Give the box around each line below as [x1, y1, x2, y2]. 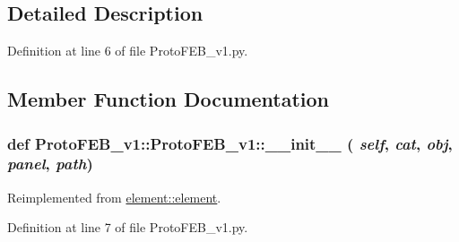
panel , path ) [7, 152, 93, 175]
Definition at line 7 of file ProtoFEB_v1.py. [7, 218, 248, 237]
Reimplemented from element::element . [7, 187, 221, 206]
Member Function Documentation [7, 85, 330, 113]
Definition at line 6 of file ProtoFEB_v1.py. [7, 41, 248, 60]
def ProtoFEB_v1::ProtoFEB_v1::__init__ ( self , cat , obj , [7, 132, 453, 154]
